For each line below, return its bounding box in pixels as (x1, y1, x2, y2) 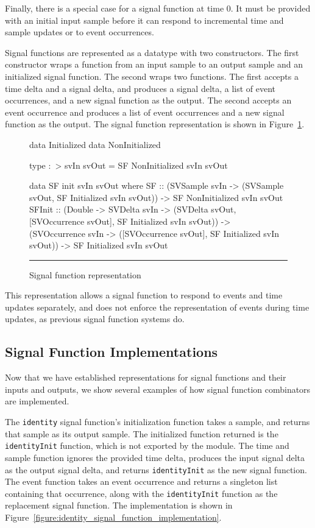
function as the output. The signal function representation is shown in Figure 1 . (5, 118, 305, 130)
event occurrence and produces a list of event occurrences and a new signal (5, 105, 285, 118)
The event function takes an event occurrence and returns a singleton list (5, 475, 278, 488)
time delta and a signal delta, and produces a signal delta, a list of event (5, 82, 276, 94)
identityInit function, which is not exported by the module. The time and (5, 439, 289, 452)
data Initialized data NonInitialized (29, 138, 161, 150)
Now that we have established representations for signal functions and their (5, 371, 286, 384)
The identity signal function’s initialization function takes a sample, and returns (5, 415, 310, 428)
